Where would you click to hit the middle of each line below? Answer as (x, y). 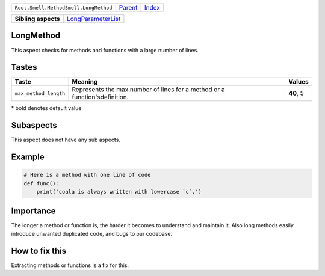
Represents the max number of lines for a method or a (148, 90)
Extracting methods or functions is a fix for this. (70, 265)
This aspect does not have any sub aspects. (66, 140)
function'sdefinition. (100, 97)
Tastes (24, 67)
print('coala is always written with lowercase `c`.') (119, 192)
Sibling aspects (37, 19)
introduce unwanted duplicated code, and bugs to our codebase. (92, 234)
